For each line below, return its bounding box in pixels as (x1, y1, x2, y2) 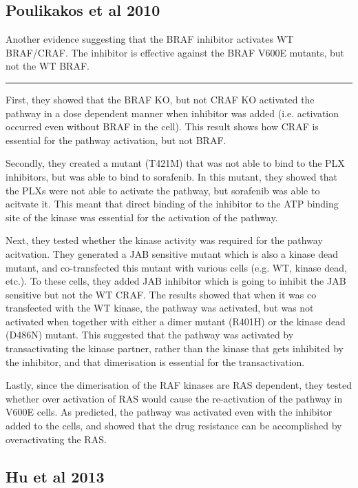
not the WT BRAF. (6, 59, 89, 73)
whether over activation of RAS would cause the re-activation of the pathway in (6, 391, 343, 405)
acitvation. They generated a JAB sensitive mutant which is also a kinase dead (6, 246, 338, 261)
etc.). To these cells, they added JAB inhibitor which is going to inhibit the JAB (6, 274, 346, 288)
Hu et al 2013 (6, 465, 105, 487)
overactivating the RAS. (6, 431, 107, 446)
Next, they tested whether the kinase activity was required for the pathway (6, 233, 323, 247)
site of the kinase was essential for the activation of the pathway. (6, 210, 278, 224)
